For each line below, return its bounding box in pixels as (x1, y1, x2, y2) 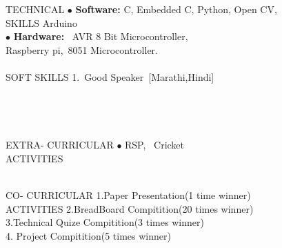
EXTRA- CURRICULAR (6, 137, 114, 152)
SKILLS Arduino (6, 15, 77, 30)
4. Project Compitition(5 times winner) (6, 228, 171, 242)
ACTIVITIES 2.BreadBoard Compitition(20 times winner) (6, 201, 254, 216)
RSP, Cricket (125, 137, 185, 152)
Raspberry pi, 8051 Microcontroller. (6, 42, 159, 57)
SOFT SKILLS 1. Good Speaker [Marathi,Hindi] (6, 70, 214, 84)
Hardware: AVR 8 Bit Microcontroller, (13, 29, 188, 44)
